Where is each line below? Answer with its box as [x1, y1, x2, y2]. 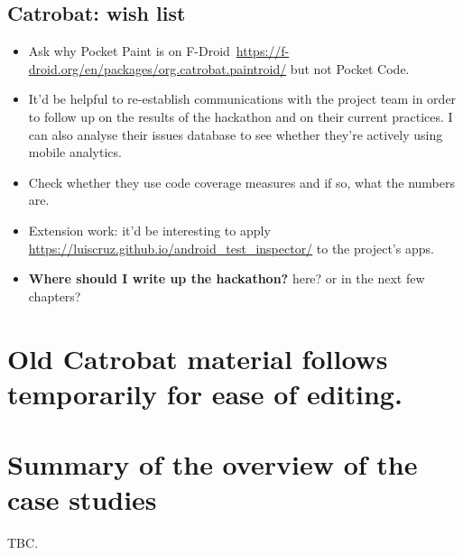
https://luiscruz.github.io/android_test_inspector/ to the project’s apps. [28, 238, 434, 257]
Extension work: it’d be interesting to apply [28, 220, 271, 239]
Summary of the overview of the [7, 446, 418, 483]
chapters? [28, 286, 81, 305]
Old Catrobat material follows [7, 339, 388, 376]
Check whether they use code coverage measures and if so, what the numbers [28, 172, 455, 191]
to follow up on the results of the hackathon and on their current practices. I [28, 106, 453, 125]
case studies [7, 481, 157, 518]
